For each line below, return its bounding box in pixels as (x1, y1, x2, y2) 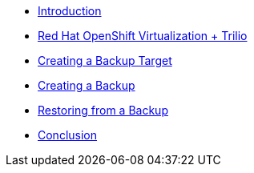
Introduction (38, 4, 102, 18)
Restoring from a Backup (38, 103, 168, 117)
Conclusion (38, 128, 98, 142)
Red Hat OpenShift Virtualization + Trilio (38, 29, 248, 42)
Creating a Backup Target (38, 54, 172, 67)
